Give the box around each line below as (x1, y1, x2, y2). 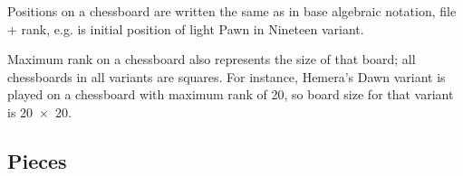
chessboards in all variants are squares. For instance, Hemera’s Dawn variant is (7, 67, 446, 86)
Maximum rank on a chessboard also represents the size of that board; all (7, 50, 416, 69)
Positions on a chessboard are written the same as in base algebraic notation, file (7, 2, 457, 20)
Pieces (7, 146, 67, 174)
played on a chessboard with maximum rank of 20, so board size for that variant (7, 85, 454, 104)
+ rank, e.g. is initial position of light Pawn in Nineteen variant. (7, 19, 364, 38)
